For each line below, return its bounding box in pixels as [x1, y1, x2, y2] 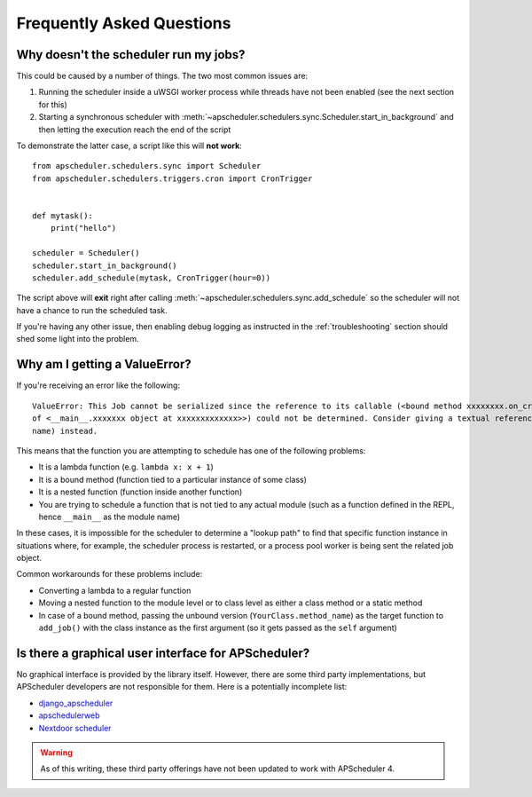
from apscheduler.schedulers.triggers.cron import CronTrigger [32, 173, 313, 184]
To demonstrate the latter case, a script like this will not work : [16, 140, 243, 151]
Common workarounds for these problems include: [16, 569, 203, 580]
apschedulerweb [38, 710, 100, 721]
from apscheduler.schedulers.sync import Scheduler [32, 161, 262, 171]
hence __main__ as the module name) [38, 511, 181, 522]
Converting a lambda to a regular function [38, 585, 192, 596]
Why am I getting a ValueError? [16, 357, 192, 372]
